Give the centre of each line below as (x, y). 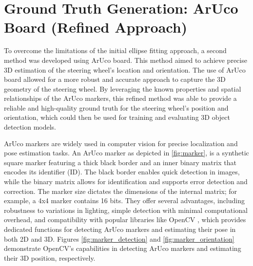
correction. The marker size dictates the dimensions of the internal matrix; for (121, 191)
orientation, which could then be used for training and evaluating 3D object (117, 117)
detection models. (30, 127)
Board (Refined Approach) (96, 27)
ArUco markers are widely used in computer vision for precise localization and (121, 143)
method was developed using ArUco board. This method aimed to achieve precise (126, 60)
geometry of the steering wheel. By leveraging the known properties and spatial (123, 88)
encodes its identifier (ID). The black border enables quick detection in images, (122, 172)
